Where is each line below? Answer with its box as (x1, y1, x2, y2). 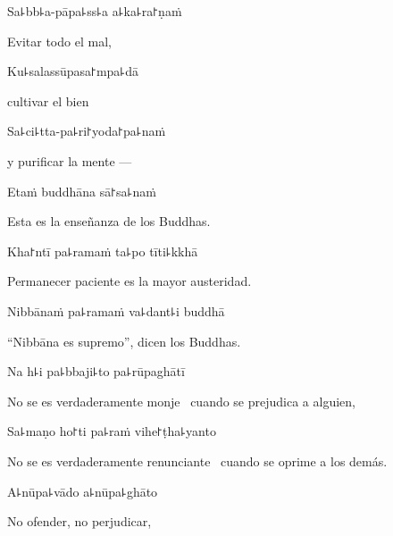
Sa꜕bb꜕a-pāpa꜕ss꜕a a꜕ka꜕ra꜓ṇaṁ (7, 2, 182, 20)
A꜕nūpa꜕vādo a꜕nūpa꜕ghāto (7, 482, 158, 500)
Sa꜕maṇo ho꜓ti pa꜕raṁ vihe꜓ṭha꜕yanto (7, 422, 216, 440)
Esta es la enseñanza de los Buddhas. (7, 212, 211, 230)
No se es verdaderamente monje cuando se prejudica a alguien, (7, 391, 355, 410)
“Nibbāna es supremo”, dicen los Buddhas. (7, 331, 241, 350)
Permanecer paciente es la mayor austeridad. (7, 272, 252, 290)
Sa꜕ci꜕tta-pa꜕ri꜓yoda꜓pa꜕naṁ (7, 121, 166, 140)
